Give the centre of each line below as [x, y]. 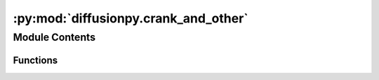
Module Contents [54, 37]
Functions [35, 60]
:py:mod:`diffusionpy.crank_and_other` [131, 18]
